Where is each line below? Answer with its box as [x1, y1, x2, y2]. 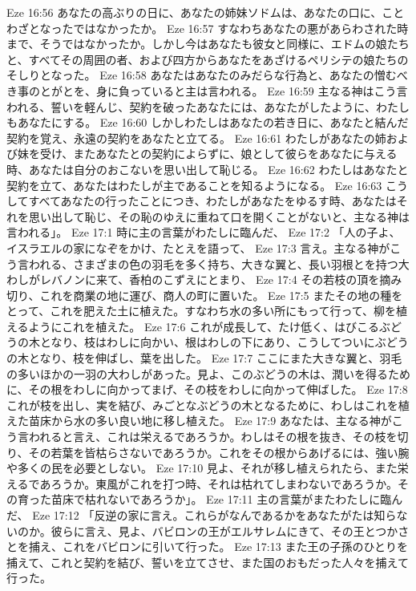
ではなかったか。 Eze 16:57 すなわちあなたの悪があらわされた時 [73, 19, 409, 36]
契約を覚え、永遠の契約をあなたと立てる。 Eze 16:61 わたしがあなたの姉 [6, 129, 386, 146]
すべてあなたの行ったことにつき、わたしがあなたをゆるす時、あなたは [28, 192, 397, 209]
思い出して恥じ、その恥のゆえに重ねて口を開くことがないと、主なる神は [28, 208, 410, 225]
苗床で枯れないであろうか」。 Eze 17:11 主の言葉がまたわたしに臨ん [50, 491, 403, 508]
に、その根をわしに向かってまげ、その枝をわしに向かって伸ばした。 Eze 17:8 [6, 381, 408, 398]
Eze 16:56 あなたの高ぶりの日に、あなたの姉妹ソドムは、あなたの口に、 [6, 4, 382, 20]
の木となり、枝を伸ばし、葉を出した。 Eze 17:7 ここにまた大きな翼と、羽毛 [6, 350, 402, 366]
